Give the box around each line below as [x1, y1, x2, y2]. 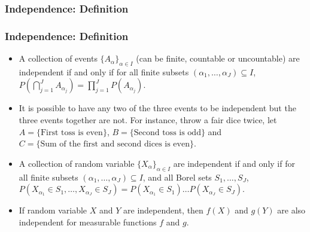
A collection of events [19, 52, 98, 65]
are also [277, 204, 306, 216]
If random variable [19, 204, 87, 216]
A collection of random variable [19, 157, 135, 169]
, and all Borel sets [142, 170, 212, 183]
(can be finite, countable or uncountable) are [136, 52, 300, 65]
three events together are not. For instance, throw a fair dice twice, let [19, 114, 277, 126]
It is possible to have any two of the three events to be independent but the [19, 102, 296, 114]
